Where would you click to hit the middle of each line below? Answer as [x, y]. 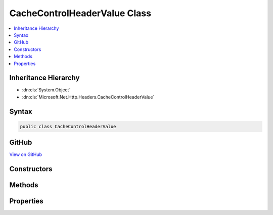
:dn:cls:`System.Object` [46, 90]
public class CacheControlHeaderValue [68, 126]
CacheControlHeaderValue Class [80, 13]
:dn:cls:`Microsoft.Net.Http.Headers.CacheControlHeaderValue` [88, 97]
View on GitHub [26, 154]
